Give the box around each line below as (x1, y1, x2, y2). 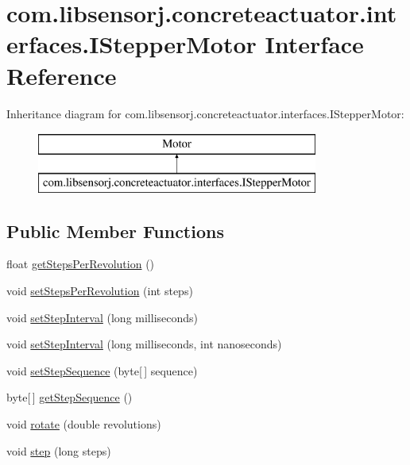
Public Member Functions (6, 218, 224, 243)
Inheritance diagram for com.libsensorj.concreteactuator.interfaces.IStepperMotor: (6, 105, 404, 121)
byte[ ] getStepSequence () (6, 389, 133, 405)
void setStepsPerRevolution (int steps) (6, 282, 193, 299)
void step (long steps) (6, 442, 111, 459)
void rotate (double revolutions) (6, 416, 161, 432)
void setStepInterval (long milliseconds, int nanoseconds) (6, 336, 282, 352)
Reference (6, 59, 117, 91)
